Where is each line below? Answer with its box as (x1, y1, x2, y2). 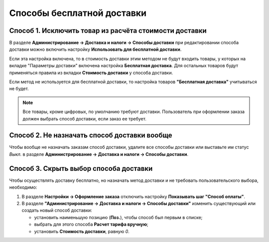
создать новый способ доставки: (21, 207, 92, 214)
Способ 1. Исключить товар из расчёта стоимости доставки (9, 26, 207, 35)
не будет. (9, 86, 29, 92)
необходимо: (9, 184, 37, 190)
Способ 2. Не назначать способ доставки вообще (9, 131, 172, 139)
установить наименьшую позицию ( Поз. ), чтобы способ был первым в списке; (34, 214, 203, 220)
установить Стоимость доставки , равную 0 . (34, 228, 130, 234)
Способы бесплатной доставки (9, 7, 147, 18)
